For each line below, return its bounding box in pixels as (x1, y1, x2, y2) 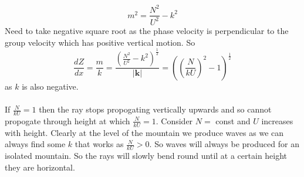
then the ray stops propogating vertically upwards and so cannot (39, 103, 272, 115)
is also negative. (22, 80, 79, 92)
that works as (75, 138, 124, 150)
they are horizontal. (5, 161, 75, 173)
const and (215, 114, 251, 127)
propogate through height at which (5, 114, 130, 127)
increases (261, 114, 293, 127)
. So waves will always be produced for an (149, 138, 299, 150)
